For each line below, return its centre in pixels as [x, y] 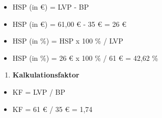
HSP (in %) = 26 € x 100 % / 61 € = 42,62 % [85, 57]
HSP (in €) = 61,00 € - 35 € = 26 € [69, 24]
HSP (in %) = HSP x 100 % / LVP [68, 41]
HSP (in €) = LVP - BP [51, 7]
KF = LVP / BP [39, 91]
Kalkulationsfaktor [46, 75]
